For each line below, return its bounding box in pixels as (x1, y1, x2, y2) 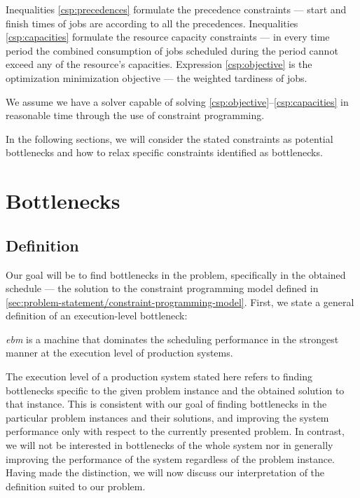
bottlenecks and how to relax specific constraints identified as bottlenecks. (6, 145, 323, 160)
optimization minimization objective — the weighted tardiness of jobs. (6, 70, 307, 85)
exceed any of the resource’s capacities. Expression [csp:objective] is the (6, 57, 312, 71)
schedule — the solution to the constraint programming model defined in (6, 281, 319, 296)
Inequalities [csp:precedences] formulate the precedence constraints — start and (6, 2, 347, 16)
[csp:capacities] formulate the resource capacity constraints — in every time (6, 29, 330, 44)
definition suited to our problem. (6, 478, 146, 493)
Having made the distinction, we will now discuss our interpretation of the (6, 465, 325, 480)
